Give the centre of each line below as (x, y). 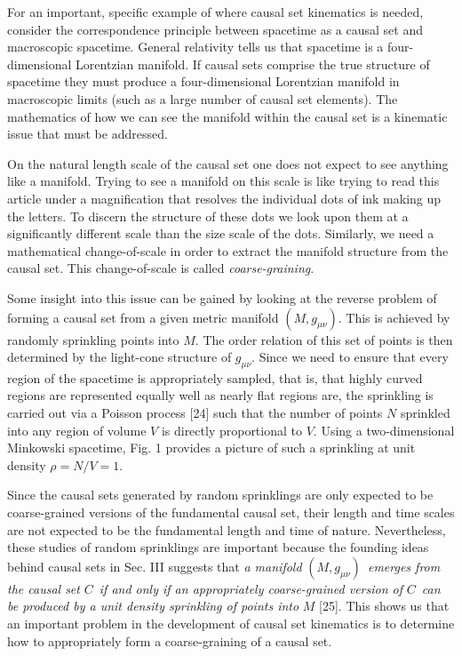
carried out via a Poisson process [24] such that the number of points (195, 413)
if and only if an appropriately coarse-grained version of (251, 588)
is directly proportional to (231, 430)
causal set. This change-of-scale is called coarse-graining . (161, 268)
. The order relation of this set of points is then (324, 339)
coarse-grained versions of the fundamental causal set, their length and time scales (231, 512)
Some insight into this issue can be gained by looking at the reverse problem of (222, 297)
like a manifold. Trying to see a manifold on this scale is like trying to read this (223, 181)
